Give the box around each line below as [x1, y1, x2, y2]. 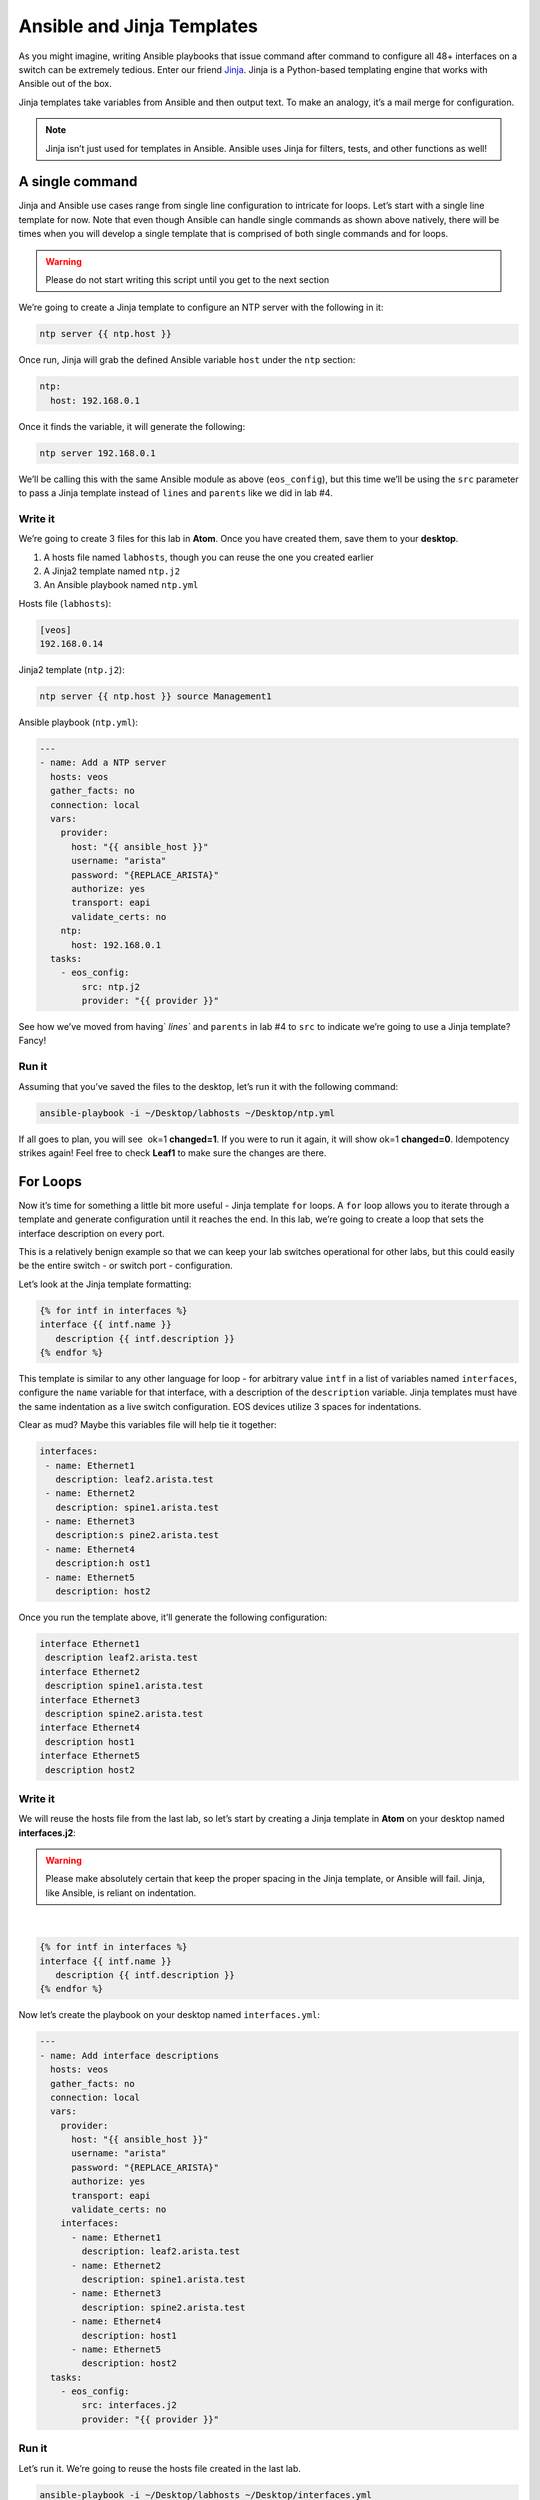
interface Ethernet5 [39, 1750, 140, 1762]
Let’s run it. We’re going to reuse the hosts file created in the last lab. [18, 2462, 302, 2474]
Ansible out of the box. [18, 78, 112, 90]
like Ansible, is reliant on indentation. [45, 1886, 197, 1899]
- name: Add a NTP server [39, 757, 167, 769]
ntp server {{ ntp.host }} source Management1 [39, 691, 272, 702]
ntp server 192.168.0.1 [39, 447, 157, 459]
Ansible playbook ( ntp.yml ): [18, 716, 139, 729]
